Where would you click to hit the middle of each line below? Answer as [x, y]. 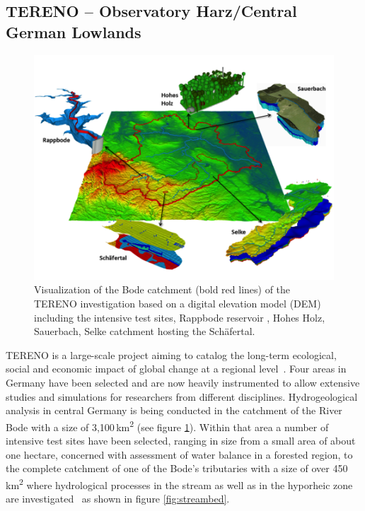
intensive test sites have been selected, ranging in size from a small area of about [181, 440]
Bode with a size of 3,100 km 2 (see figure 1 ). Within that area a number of [167, 425]
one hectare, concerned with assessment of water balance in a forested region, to [179, 454]
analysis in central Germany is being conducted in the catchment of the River [174, 410]
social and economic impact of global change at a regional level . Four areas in [176, 369]
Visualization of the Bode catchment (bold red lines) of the [162, 289]
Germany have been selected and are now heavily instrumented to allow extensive [183, 382]
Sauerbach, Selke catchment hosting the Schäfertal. [145, 331]
